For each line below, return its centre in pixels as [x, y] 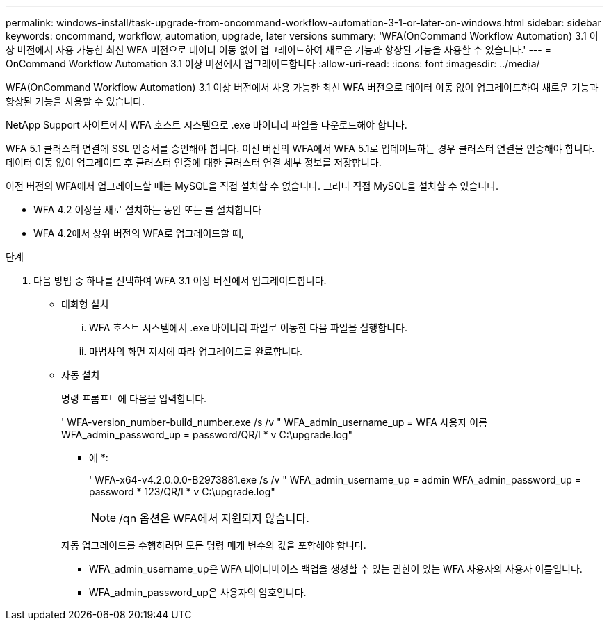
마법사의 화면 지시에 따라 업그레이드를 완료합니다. [196, 351]
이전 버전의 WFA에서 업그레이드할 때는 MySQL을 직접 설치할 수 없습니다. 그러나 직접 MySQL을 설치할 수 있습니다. [252, 186]
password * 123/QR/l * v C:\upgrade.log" [182, 492]
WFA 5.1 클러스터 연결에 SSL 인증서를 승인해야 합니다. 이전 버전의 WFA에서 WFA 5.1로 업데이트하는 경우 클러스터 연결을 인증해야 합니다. [300, 148]
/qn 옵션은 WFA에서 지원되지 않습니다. [214, 518]
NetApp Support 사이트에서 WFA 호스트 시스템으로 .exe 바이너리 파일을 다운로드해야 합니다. [206, 125]
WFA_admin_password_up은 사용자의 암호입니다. [198, 592]
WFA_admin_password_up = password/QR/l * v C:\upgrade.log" [207, 435]
